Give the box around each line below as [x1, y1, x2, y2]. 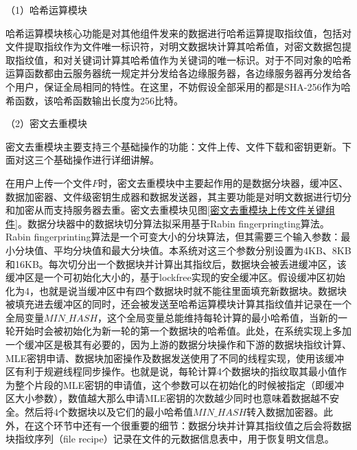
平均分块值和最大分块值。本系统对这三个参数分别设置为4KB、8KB [53, 243, 352, 257]
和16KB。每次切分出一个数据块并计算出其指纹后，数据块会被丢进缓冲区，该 [5, 256, 347, 271]
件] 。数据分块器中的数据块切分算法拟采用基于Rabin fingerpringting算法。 [5, 216, 330, 230]
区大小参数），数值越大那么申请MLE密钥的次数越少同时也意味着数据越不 [5, 391, 330, 405]
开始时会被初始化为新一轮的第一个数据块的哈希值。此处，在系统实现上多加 [14, 324, 352, 338]
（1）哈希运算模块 [5, 3, 87, 16]
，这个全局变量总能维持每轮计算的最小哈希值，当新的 [97, 310, 338, 324]
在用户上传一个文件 [5, 175, 92, 190]
